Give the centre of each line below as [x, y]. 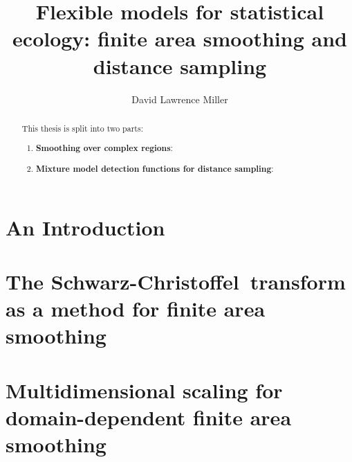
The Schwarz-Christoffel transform [176, 282]
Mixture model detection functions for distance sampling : [155, 168]
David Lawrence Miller [180, 99]
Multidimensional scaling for [144, 390]
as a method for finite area [136, 309]
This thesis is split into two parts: [82, 128]
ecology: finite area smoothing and [180, 38]
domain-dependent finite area [149, 417]
